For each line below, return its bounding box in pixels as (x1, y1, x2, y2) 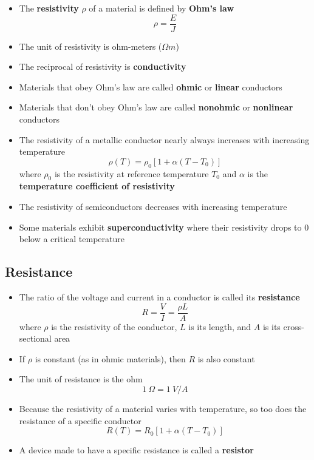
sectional (19, 332, 52, 345)
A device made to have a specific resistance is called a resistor (19, 444, 254, 456)
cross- (283, 320, 304, 333)
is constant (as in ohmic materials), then (35, 352, 186, 365)
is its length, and (188, 320, 251, 333)
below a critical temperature (19, 232, 125, 245)
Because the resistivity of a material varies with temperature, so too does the (19, 402, 307, 415)
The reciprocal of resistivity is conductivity (19, 60, 186, 73)
